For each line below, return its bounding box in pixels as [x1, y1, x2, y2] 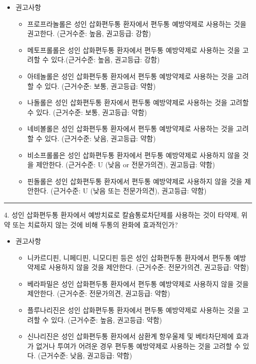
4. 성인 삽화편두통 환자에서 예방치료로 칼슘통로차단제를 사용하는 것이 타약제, [4, 209, 239, 219]
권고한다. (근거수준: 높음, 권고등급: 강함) [27, 28, 151, 38]
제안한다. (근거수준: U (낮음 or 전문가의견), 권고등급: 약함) [36, 159, 215, 170]
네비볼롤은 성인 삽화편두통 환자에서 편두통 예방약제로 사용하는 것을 [27, 123, 234, 134]
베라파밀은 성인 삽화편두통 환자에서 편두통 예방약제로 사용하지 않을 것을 [27, 278, 249, 289]
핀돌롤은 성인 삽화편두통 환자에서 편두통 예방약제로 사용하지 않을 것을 [27, 176, 243, 186]
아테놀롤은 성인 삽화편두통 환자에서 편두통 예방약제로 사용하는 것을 [27, 71, 234, 81]
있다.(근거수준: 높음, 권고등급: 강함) [51, 54, 160, 65]
